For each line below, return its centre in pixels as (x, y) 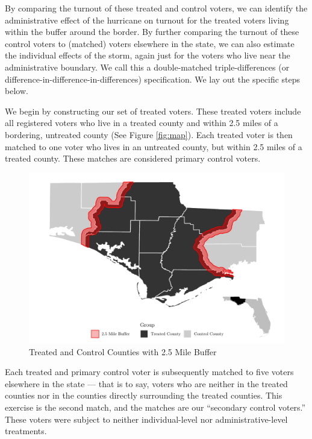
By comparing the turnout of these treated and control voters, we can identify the (156, 8)
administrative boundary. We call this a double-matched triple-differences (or (147, 67)
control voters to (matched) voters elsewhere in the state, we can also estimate (150, 43)
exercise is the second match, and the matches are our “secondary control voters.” (155, 407)
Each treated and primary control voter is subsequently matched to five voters (149, 372)
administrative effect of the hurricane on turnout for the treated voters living (147, 20)
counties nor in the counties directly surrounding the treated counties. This (144, 395)
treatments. (26, 431)
